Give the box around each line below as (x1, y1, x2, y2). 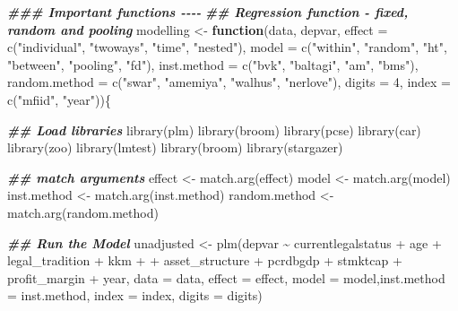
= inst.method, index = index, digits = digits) (7, 286, 263, 305)
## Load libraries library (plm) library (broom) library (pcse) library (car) (7, 120, 421, 139)
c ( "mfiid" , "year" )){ (7, 90, 111, 108)
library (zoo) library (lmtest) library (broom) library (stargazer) (7, 138, 343, 157)
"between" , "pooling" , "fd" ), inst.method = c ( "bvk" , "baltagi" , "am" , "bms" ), (7, 55, 419, 73)
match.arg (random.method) (7, 203, 159, 221)
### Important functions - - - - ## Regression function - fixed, (7, 3, 409, 21)
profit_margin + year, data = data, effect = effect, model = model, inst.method (7, 268, 445, 287)
